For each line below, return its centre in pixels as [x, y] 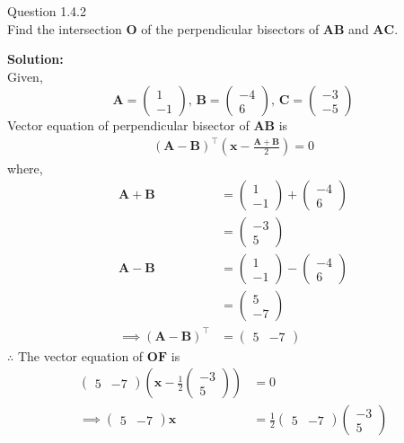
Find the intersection [65, 28]
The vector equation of [80, 355]
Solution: [35, 59]
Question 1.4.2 [47, 11]
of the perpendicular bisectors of [230, 28]
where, [25, 168]
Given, [25, 76]
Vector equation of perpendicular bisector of [128, 125]
